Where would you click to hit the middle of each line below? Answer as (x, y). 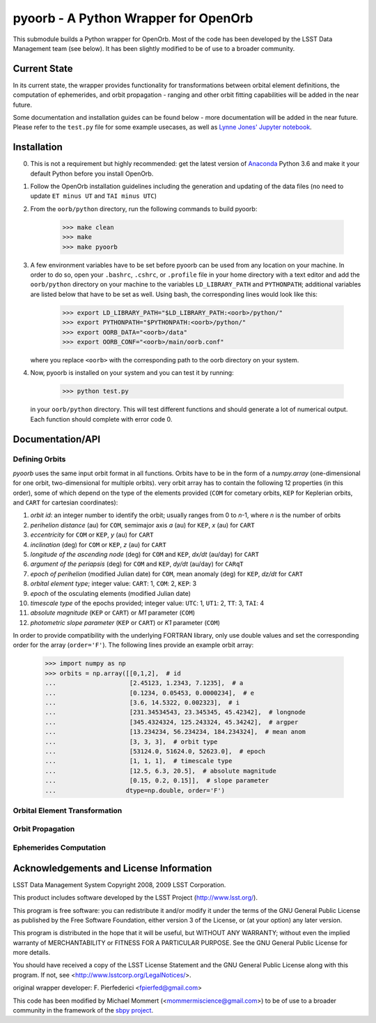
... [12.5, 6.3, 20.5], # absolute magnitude (160, 771)
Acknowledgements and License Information (112, 868)
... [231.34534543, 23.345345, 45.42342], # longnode (175, 712)
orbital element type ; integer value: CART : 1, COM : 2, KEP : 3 (113, 584)
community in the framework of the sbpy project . (83, 1010)
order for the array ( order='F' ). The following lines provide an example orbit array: (133, 645)
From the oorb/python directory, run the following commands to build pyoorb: (144, 208)
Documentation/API (57, 439)
